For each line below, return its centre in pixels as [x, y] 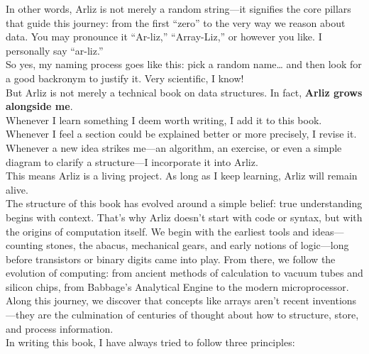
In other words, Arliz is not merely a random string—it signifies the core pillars [178, 9]
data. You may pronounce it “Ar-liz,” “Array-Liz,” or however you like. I [164, 37]
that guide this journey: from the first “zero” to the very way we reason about [176, 22]
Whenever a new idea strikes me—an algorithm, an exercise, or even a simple [174, 147]
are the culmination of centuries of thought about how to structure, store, [198, 315]
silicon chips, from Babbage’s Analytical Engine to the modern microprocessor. [177, 286]
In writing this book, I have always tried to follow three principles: [150, 342]
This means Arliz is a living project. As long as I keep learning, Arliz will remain [182, 176]
